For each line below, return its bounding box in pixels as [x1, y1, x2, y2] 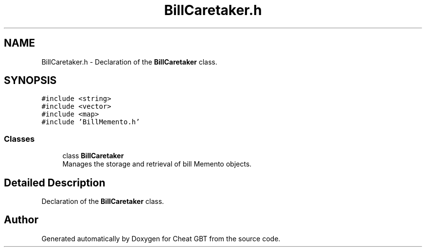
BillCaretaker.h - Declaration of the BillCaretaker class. [41, 57, 217, 66]
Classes [4, 134, 35, 144]
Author [4, 214, 38, 226]
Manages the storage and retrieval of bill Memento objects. [62, 160, 252, 168]
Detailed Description [4, 176, 106, 189]
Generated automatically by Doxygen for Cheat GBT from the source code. [41, 234, 281, 243]
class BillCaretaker [62, 151, 124, 160]
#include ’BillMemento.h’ [41, 118, 140, 126]
